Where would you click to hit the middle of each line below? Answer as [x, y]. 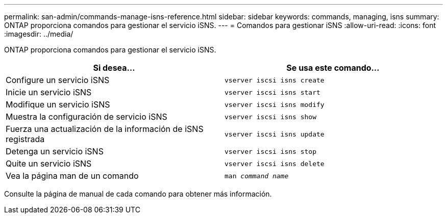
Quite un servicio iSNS [49, 163]
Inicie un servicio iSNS [49, 92]
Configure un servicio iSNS [58, 80]
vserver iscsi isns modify [275, 104]
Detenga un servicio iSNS [55, 151]
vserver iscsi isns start [272, 92]
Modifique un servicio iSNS [58, 104]
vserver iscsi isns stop [271, 151]
